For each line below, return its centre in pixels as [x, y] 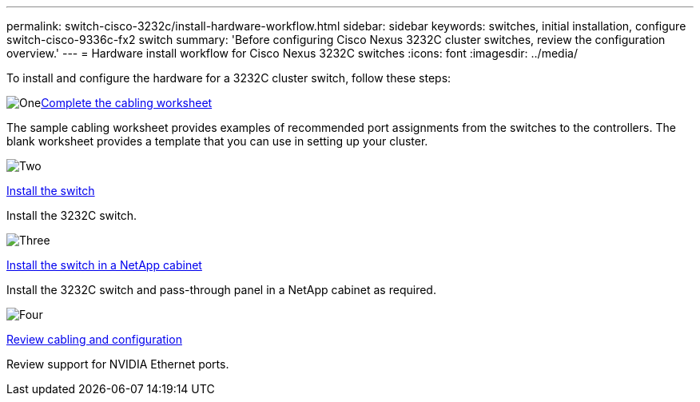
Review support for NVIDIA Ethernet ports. [118, 364]
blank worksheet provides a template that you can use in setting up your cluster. [217, 141]
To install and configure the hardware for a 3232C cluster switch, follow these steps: [229, 78]
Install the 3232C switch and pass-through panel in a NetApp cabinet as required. [221, 290]
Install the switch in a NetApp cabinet [104, 265]
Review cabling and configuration [94, 339]
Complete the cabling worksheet [127, 103]
